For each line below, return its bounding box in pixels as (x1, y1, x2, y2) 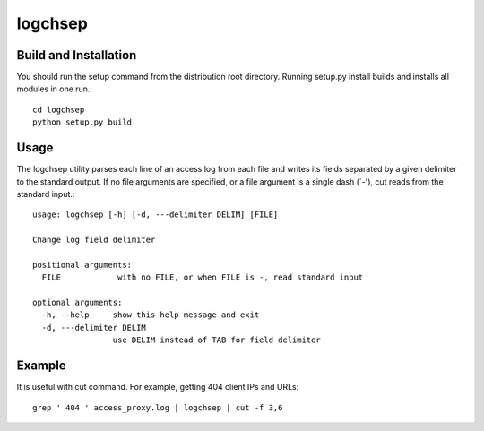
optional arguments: (32, 297, 123, 308)
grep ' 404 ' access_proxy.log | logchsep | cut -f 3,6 (32, 402, 283, 412)
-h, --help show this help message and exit (41, 310, 260, 320)
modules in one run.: (16, 83, 93, 94)
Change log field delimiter (32, 235, 156, 246)
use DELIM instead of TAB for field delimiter (112, 335, 322, 345)
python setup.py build (32, 117, 133, 127)
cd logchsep (32, 104, 85, 115)
